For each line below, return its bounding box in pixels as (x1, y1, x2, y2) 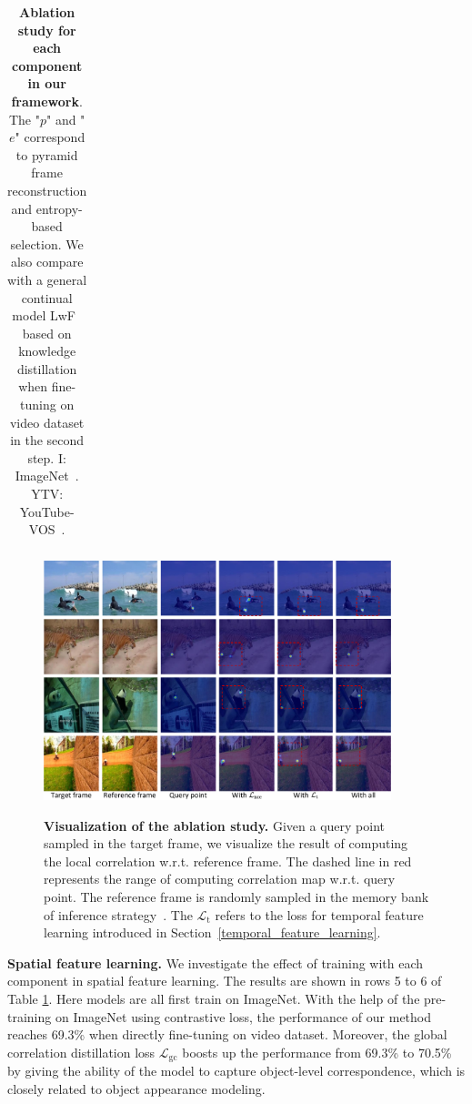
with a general (7, 269, 87, 289)
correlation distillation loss (7, 1042, 156, 1061)
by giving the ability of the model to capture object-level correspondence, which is (7, 1061, 466, 1080)
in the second (10, 430, 85, 450)
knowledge (18, 341, 76, 360)
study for (17, 20, 76, 39)
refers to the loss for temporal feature (215, 905, 424, 924)
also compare (10, 252, 84, 271)
